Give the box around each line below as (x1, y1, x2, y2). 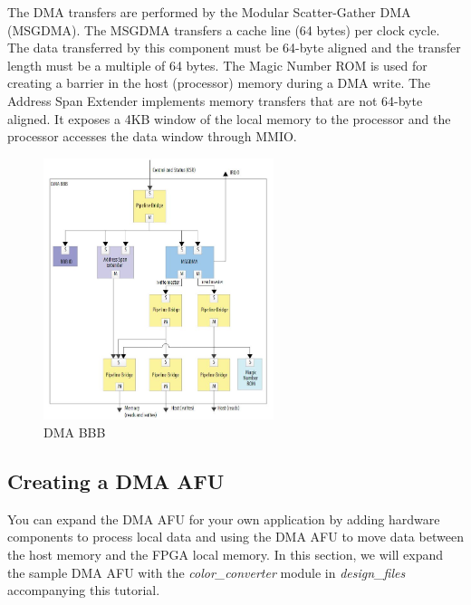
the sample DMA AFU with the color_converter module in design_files (7, 562, 406, 581)
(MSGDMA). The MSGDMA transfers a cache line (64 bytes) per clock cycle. (7, 20, 440, 39)
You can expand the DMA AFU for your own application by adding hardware (7, 509, 440, 528)
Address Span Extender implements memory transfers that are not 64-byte (7, 91, 423, 110)
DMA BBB (43, 423, 106, 442)
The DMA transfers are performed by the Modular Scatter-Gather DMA (7, 3, 411, 21)
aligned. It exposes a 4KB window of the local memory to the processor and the (7, 109, 451, 128)
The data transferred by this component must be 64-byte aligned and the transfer (7, 38, 461, 57)
